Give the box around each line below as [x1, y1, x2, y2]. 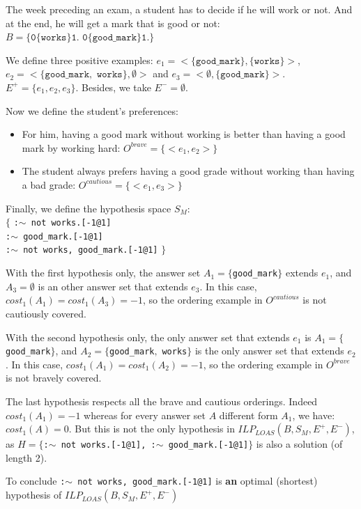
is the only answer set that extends [194, 343, 344, 358]
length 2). [6, 450, 47, 464]
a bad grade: [22, 177, 76, 191]
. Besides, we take [75, 79, 151, 94]
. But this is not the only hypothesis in [68, 421, 235, 436]
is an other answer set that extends [38, 279, 188, 293]
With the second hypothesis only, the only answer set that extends [6, 329, 290, 344]
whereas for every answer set [84, 407, 206, 422]
